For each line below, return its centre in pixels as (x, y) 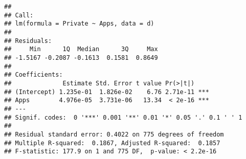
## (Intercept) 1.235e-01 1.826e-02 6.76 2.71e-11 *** (107, 92)
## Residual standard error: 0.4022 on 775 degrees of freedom (114, 134)
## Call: (19, 15)
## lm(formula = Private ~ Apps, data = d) (79, 24)
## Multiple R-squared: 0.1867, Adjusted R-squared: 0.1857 (112, 143)
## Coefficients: (33, 75)
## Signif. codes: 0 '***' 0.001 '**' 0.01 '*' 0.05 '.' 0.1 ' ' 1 (123, 117)
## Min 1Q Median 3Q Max (81, 49)
